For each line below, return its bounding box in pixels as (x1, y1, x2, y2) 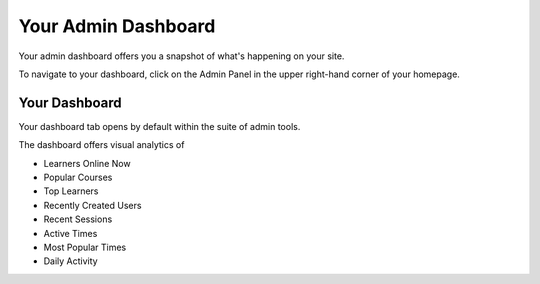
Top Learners (43, 185, 99, 197)
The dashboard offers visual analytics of (18, 139, 185, 151)
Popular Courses (43, 171, 113, 184)
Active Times (43, 227, 98, 239)
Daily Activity (43, 255, 99, 267)
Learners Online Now (43, 157, 131, 169)
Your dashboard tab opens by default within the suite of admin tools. (18, 120, 301, 132)
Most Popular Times (43, 241, 127, 253)
